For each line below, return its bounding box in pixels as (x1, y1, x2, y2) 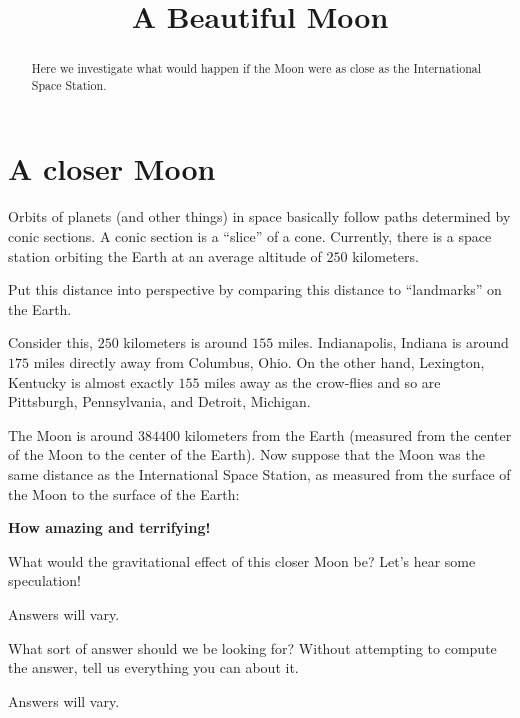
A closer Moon (8, 148, 216, 189)
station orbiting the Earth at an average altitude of (8, 245, 322, 266)
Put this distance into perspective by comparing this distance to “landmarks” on (8, 279, 502, 300)
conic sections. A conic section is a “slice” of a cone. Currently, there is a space (8, 226, 492, 247)
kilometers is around (123, 332, 248, 353)
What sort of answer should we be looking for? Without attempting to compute (8, 637, 497, 658)
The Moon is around (8, 424, 134, 445)
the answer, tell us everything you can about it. (8, 657, 299, 678)
